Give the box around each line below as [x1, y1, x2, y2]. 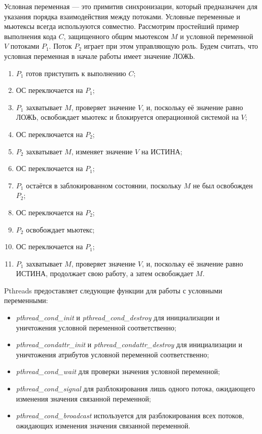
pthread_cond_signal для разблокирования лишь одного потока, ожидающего [16, 383, 255, 394]
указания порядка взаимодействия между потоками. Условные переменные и [4, 11, 240, 21]
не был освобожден [193, 180, 253, 190]
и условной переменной [180, 30, 253, 41]
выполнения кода [4, 30, 57, 41]
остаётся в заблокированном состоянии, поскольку [26, 180, 181, 190]
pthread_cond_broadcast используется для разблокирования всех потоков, [16, 410, 244, 421]
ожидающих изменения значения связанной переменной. [16, 420, 191, 430]
